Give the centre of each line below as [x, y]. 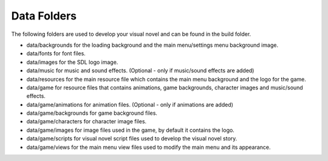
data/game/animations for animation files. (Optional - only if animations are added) [130, 104]
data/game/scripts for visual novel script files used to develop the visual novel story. [132, 139]
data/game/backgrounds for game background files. [92, 113]
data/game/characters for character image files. [87, 122]
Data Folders [44, 16]
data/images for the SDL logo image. [72, 62]
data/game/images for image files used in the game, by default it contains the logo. [131, 130]
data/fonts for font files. [56, 53]
